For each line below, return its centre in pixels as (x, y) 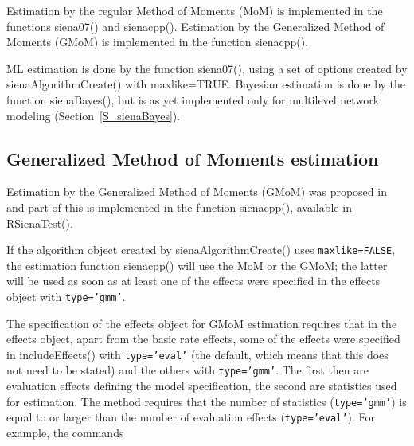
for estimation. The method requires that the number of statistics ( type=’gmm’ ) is (207, 401)
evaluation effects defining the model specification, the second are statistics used (202, 386)
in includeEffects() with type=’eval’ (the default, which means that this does (197, 354)
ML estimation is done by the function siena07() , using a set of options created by (207, 68)
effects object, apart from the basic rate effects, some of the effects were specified (203, 339)
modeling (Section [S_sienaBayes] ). (94, 115)
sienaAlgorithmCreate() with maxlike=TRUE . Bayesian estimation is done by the (206, 84)
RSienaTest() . (40, 223)
